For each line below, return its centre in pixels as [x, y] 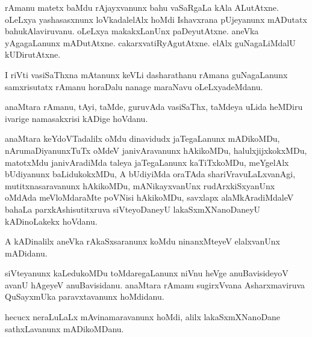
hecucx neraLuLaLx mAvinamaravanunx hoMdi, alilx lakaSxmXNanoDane [143, 317]
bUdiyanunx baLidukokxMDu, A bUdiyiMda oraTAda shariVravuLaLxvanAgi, [150, 174]
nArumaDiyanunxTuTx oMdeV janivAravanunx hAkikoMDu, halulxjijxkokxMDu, [156, 150]
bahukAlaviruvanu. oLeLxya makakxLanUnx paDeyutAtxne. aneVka [132, 31]
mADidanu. [26, 253]
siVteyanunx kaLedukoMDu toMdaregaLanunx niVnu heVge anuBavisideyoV [147, 273]
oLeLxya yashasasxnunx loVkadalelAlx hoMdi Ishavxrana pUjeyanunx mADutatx [156, 19]
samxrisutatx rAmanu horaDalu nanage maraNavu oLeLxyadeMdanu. [134, 86]
